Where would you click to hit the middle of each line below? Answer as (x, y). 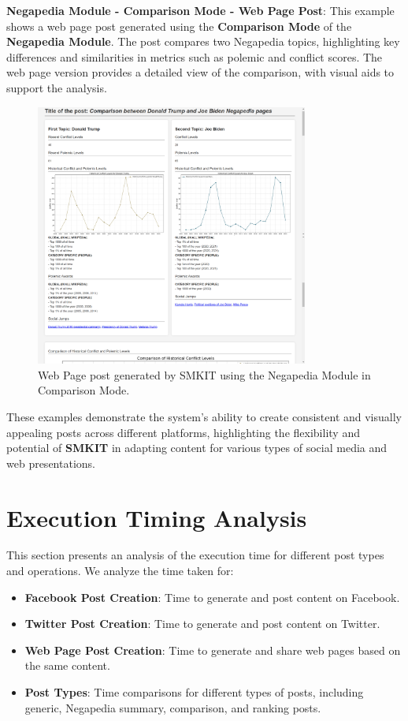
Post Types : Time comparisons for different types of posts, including (194, 692)
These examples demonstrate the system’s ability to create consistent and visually (204, 416)
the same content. (67, 665)
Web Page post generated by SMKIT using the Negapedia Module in (204, 374)
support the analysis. (57, 87)
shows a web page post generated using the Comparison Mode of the (179, 26)
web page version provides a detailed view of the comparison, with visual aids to (200, 72)
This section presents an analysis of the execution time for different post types (195, 555)
